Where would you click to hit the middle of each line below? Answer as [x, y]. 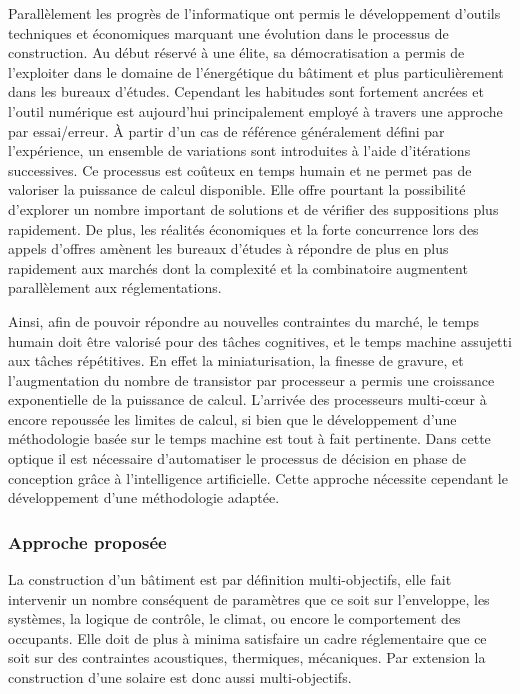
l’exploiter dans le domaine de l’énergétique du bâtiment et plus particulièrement [256, 71]
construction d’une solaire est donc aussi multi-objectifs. [180, 677]
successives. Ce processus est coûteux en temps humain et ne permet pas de [240, 169]
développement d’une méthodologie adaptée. [144, 497]
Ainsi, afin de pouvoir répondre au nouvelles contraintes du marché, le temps [244, 320]
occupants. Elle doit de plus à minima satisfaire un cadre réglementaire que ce [247, 637]
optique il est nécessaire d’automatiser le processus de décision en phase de [237, 458]
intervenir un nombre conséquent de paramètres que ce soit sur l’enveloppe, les [249, 598]
